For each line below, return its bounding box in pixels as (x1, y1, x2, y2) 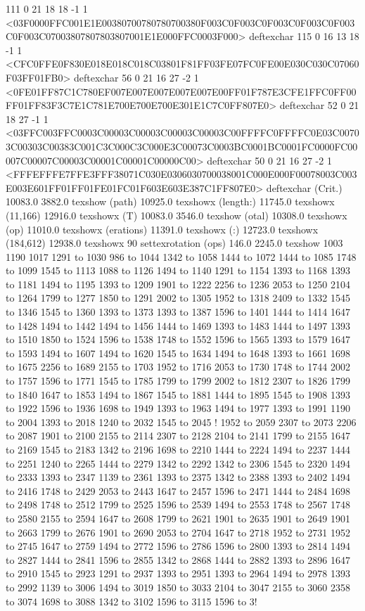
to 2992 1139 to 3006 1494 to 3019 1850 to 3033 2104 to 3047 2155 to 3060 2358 (6, 579, 350, 594)
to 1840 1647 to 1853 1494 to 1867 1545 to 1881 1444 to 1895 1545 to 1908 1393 (6, 387, 350, 401)
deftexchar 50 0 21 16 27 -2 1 (207, 153, 332, 167)
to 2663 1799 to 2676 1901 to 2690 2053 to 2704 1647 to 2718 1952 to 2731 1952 (6, 525, 350, 539)
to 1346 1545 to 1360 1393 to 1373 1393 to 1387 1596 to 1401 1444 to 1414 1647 (6, 304, 350, 319)
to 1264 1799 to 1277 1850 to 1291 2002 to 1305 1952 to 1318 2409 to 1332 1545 (6, 290, 350, 305)
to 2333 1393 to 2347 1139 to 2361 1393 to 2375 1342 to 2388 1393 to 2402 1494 (6, 470, 350, 484)
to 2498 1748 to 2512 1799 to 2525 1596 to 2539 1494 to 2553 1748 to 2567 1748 (6, 497, 350, 512)
